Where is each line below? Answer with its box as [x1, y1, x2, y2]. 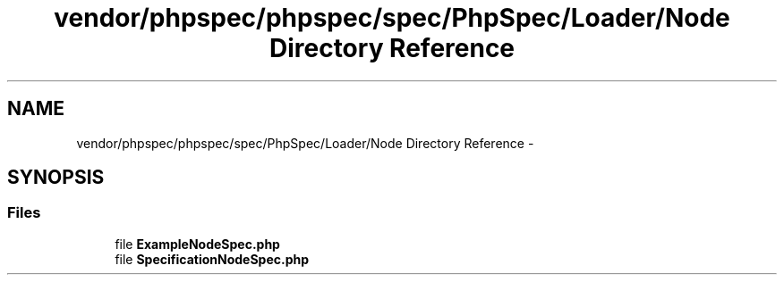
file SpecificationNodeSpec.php [115, 251, 310, 267]
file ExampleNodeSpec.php [115, 236, 280, 252]
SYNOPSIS [7, 166, 105, 189]
